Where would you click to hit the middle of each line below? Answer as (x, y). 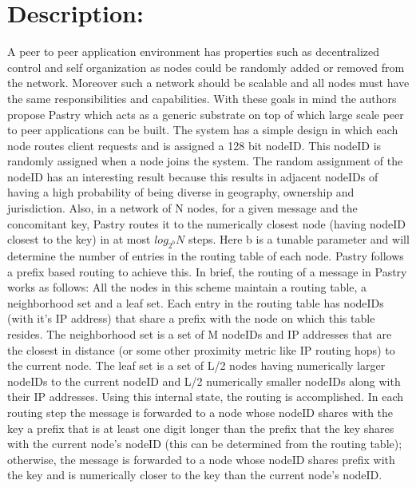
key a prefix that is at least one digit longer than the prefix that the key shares (201, 428)
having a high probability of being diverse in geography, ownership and (181, 192)
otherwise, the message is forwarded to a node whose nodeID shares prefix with (201, 459)
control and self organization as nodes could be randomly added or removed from (206, 67)
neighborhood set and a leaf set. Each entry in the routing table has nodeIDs (196, 302)
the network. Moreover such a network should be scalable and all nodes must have (208, 83)
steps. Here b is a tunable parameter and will (299, 239)
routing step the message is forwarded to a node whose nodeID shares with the (200, 412)
